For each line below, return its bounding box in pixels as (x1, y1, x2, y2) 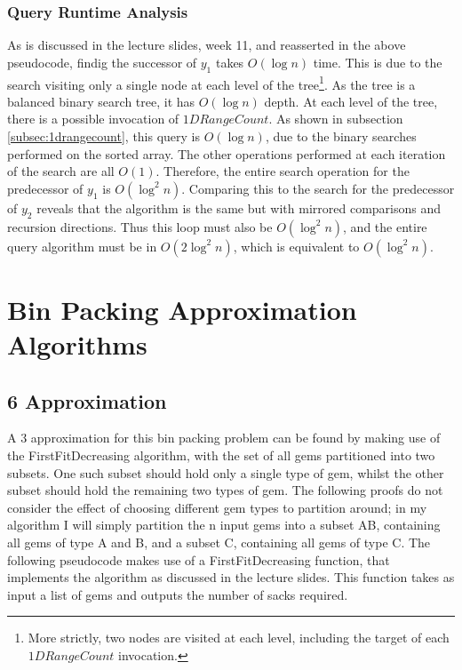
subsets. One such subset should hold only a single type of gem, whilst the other (7, 463, 444, 482)
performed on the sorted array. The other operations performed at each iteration (7, 144, 446, 163)
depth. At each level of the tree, (264, 92, 438, 110)
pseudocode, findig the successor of (7, 52, 197, 71)
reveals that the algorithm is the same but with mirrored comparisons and (36, 198, 442, 217)
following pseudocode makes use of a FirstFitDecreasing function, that (7, 550, 390, 569)
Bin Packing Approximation (7, 291, 357, 327)
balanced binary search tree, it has (7, 92, 195, 110)
